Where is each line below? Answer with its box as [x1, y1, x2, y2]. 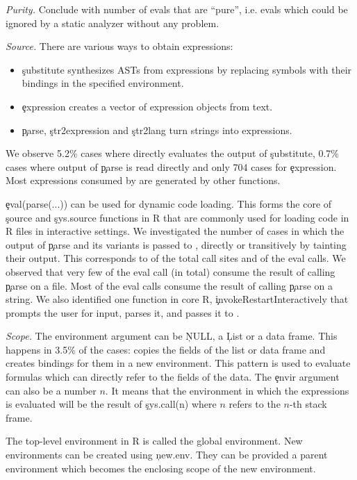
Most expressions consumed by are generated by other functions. [6, 173, 281, 188]
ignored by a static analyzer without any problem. [6, 15, 219, 30]
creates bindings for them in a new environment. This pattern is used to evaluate [6, 356, 351, 370]
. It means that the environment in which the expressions [105, 383, 349, 397]
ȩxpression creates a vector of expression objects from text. [22, 99, 273, 113]
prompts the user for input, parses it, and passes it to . [6, 305, 240, 320]
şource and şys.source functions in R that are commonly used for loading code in [6, 210, 349, 224]
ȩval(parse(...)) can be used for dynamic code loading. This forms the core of [6, 196, 332, 210]
